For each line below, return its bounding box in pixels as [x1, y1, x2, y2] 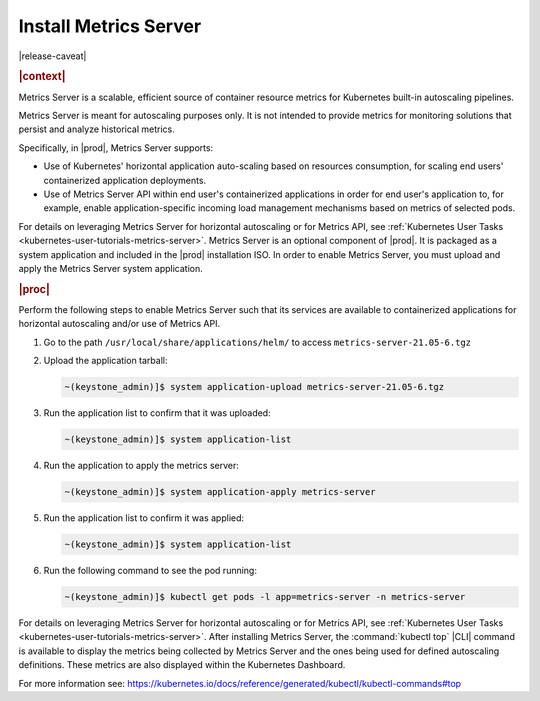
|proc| [18, 282, 50, 296]
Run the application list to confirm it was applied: [43, 512, 245, 524]
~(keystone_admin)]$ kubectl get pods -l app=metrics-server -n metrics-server [64, 591, 466, 602]
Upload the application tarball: [43, 355, 168, 367]
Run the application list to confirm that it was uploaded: [43, 407, 271, 419]
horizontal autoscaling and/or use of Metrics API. [18, 318, 220, 330]
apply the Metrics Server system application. [18, 262, 204, 274]
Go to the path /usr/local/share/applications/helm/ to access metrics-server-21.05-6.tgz [43, 336, 472, 348]
